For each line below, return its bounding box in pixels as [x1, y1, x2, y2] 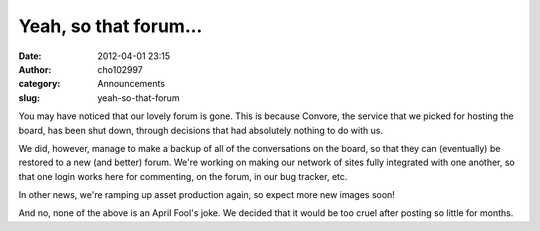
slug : [18, 91, 40, 104]
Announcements [97, 78, 165, 90]
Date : [18, 50, 42, 62]
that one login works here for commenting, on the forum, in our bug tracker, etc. [18, 170, 348, 182]
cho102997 [97, 63, 144, 75]
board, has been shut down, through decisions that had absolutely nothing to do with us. [18, 124, 384, 136]
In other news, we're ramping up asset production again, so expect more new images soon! [18, 189, 395, 201]
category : [18, 78, 61, 90]
